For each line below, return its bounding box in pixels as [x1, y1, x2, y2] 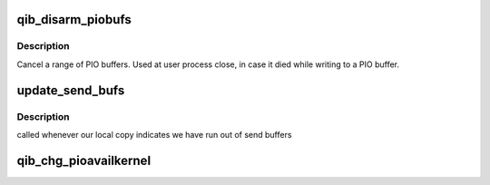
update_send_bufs [16, 83, 125, 98]
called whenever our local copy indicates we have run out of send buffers [16, 129, 292, 140]
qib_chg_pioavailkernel [16, 152, 152, 168]
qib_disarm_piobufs [16, 12, 132, 27]
